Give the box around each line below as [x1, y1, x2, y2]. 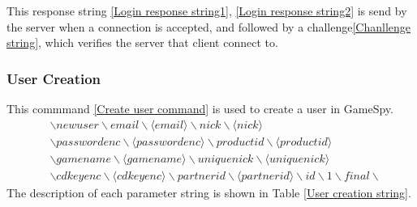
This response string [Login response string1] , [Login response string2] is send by [6, 2, 407, 19]
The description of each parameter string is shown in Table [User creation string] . [6, 184, 411, 201]
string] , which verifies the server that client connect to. [6, 34, 278, 51]
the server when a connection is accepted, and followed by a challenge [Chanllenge [6, 18, 411, 35]
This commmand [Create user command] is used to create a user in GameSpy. [6, 100, 393, 116]
